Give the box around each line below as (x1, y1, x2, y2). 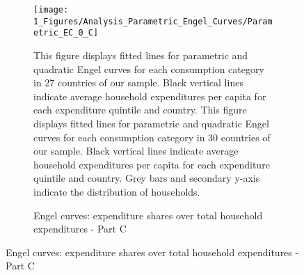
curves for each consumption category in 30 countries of (33, 129, 271, 144)
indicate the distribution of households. (33, 184, 200, 198)
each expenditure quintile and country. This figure (33, 102, 247, 117)
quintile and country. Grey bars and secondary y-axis (33, 171, 260, 185)
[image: (33, 5, 69, 15)
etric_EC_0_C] (33, 28, 99, 38)
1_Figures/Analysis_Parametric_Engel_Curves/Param (33, 16, 273, 26)
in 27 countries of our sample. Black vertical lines (33, 75, 243, 90)
